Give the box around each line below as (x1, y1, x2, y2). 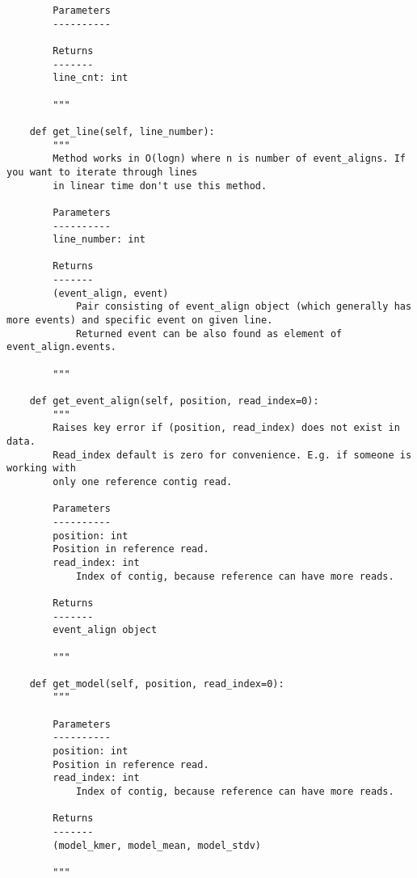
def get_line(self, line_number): (29, 125, 215, 137)
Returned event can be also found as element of (75, 327, 343, 340)
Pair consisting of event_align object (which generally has (75, 301, 412, 313)
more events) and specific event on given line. (6, 314, 273, 327)
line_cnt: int (53, 72, 128, 84)
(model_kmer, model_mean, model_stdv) (53, 839, 261, 851)
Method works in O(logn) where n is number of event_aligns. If (53, 153, 406, 165)
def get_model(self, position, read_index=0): (29, 677, 284, 690)
